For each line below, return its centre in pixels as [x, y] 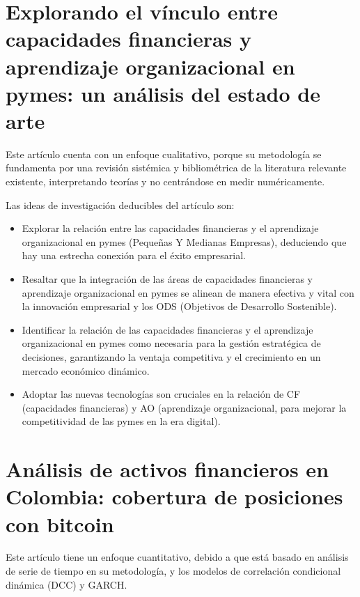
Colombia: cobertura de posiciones [174, 496]
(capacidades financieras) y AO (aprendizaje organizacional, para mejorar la [184, 407]
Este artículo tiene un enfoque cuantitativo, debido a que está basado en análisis [177, 557]
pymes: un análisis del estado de [163, 93]
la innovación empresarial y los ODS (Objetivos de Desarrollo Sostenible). [179, 306]
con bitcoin [60, 524]
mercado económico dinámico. [86, 370]
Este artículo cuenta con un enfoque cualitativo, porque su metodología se [164, 154]
